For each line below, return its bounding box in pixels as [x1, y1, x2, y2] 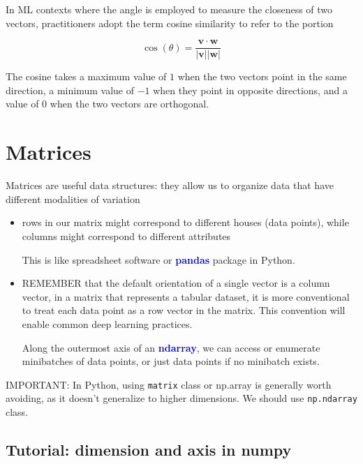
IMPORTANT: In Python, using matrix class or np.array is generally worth [6, 377, 332, 391]
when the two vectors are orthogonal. [50, 96, 209, 111]
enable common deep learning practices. [22, 316, 193, 331]
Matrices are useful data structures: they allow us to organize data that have [6, 178, 334, 193]
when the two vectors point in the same [177, 69, 347, 84]
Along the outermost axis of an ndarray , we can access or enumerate [22, 340, 320, 354]
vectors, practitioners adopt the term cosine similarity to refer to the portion [6, 15, 334, 30]
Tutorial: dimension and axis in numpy [6, 438, 292, 460]
